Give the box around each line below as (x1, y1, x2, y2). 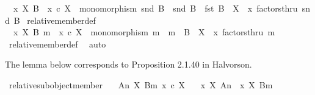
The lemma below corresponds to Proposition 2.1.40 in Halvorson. (5, 58, 252, 71)
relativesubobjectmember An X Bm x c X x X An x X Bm (9, 78, 273, 91)
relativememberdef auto (9, 37, 106, 50)
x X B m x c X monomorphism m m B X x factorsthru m (13, 26, 275, 38)
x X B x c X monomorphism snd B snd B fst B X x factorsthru (13, 2, 298, 14)
